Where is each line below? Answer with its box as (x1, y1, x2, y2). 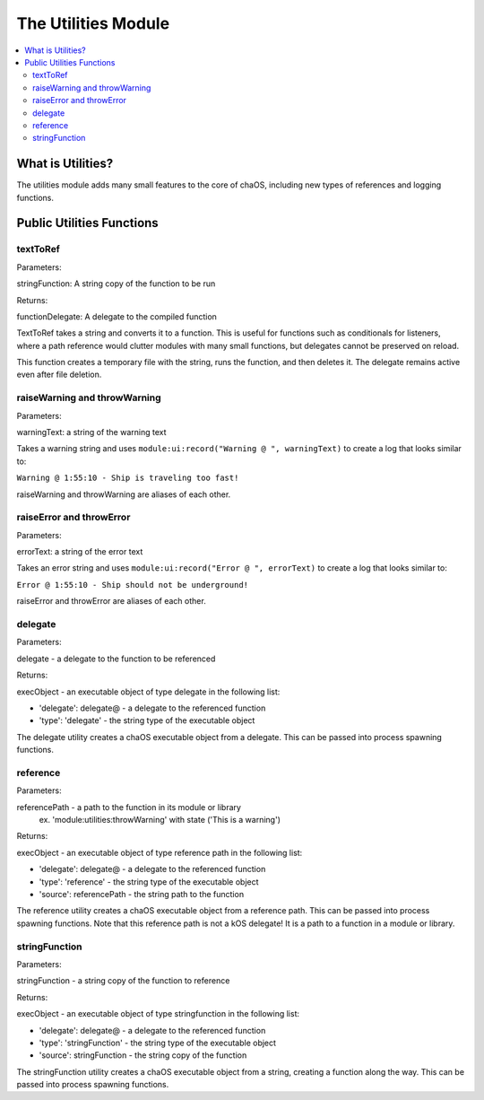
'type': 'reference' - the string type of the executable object (39, 876, 259, 887)
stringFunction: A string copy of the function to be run (16, 278, 216, 289)
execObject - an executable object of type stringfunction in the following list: (16, 1008, 300, 1019)
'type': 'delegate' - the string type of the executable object (39, 715, 255, 726)
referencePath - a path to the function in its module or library (16, 801, 242, 812)
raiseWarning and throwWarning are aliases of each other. (16, 489, 231, 500)
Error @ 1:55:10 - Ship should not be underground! (16, 580, 249, 589)
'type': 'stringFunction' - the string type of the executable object (39, 1037, 277, 1048)
